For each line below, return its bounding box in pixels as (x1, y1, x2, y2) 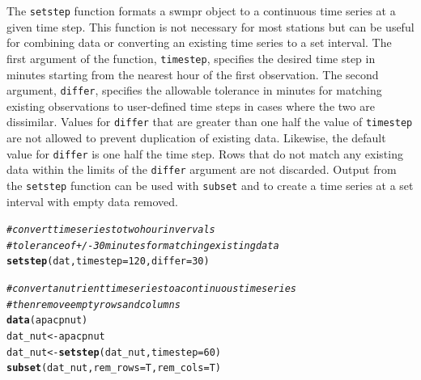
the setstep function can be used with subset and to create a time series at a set (6, 176, 414, 193)
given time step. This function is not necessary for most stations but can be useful (6, 18, 415, 35)
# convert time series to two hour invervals (6, 224, 215, 236)
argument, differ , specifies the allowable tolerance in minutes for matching (6, 82, 382, 99)
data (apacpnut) (6, 315, 88, 327)
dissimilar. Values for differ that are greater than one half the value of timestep (6, 113, 413, 130)
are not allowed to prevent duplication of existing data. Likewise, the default (6, 129, 386, 146)
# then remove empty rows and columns (6, 298, 181, 310)
